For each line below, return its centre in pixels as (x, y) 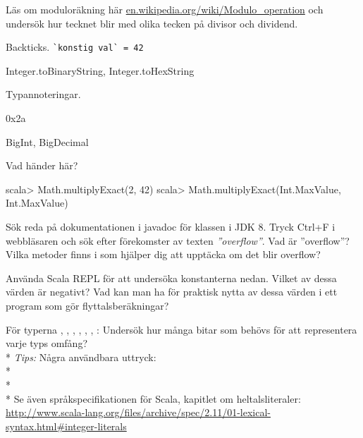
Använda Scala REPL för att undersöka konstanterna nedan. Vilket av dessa (171, 278)
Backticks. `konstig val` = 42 (75, 47)
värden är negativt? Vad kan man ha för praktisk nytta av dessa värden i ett (172, 292)
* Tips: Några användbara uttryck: (81, 357)
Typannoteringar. (43, 94)
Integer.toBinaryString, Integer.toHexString (100, 70)
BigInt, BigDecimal (47, 141)
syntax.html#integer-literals (66, 426)
